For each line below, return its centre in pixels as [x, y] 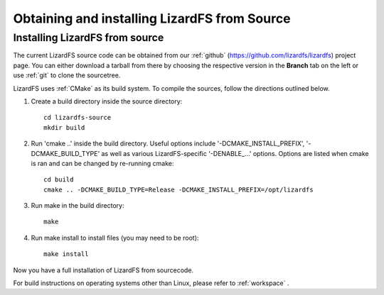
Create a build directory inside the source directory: [107, 101]
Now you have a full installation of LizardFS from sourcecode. [103, 270]
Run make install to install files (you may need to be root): [115, 238]
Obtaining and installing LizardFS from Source [152, 18]
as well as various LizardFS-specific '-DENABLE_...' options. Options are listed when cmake [235, 153]
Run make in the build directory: [78, 206]
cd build [59, 180]
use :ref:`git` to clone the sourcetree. [67, 75]
